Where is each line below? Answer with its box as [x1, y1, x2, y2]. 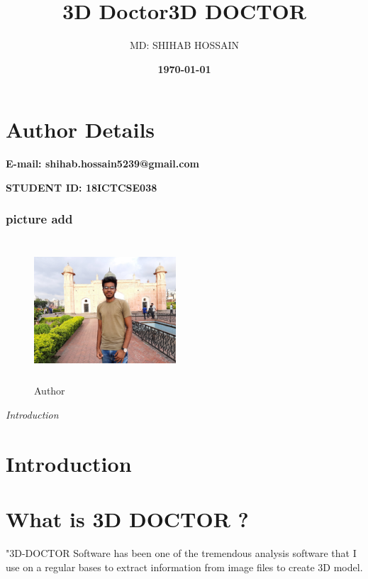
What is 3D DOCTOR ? [6, 504, 249, 533]
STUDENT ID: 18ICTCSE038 [6, 180, 157, 194]
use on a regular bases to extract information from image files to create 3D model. [6, 559, 363, 574]
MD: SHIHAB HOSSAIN [129, 38, 239, 53]
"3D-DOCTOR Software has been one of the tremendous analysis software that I [6, 545, 357, 560]
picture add [6, 210, 73, 228]
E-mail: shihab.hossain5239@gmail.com [6, 156, 199, 171]
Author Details [6, 115, 155, 144]
